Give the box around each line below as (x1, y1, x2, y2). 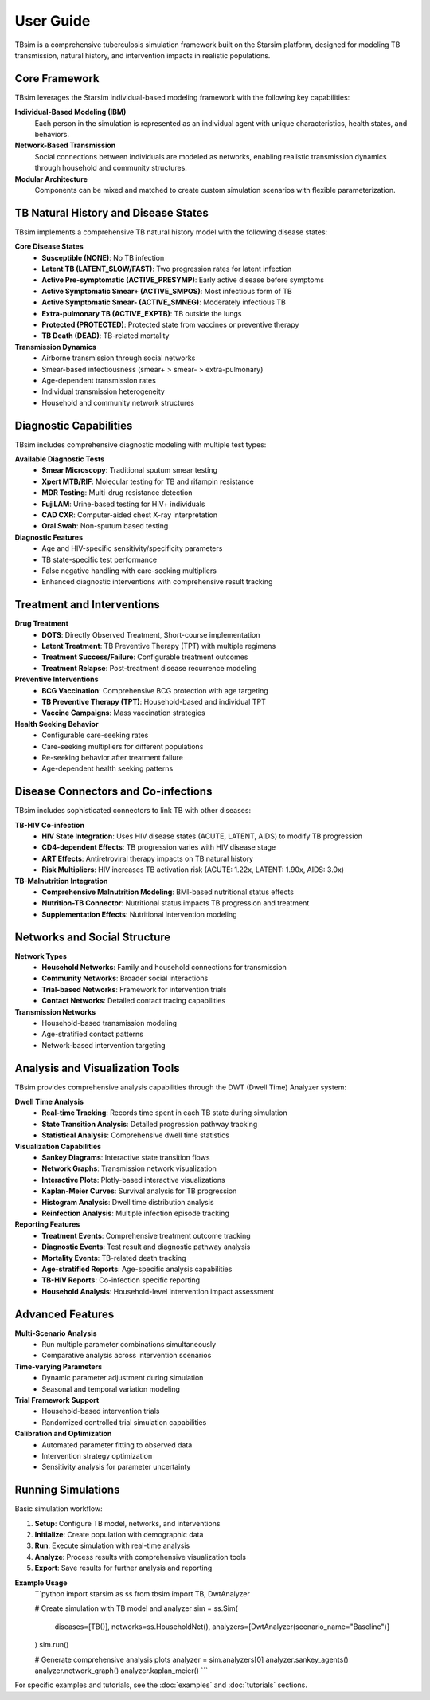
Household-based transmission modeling (41, 1018, 178, 1027)
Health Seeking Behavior (14, 719, 99, 728)
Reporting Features (14, 1219, 80, 1229)
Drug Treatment (14, 618, 69, 629)
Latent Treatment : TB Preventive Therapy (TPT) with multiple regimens (41, 642, 276, 651)
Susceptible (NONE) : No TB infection (41, 253, 165, 262)
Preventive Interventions (14, 674, 99, 685)
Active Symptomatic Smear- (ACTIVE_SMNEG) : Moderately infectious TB (41, 297, 286, 307)
